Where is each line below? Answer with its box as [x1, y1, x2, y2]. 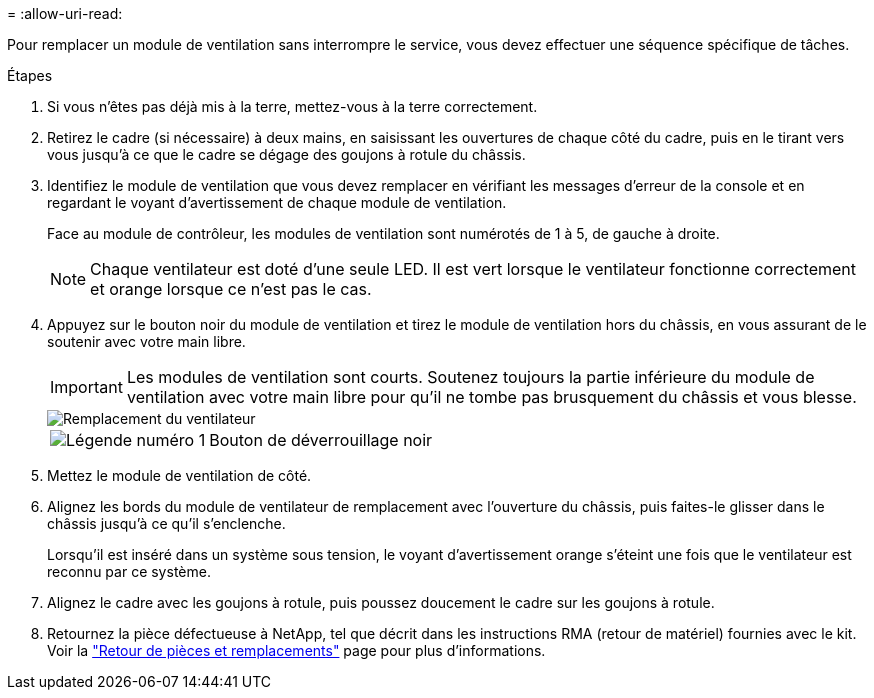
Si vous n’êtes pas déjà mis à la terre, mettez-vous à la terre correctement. [47, 98, 538, 115]
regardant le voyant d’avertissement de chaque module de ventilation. [47, 194, 507, 211]
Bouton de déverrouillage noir [209, 430, 433, 450]
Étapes [7, 67, 53, 84]
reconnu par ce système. [47, 563, 211, 580]
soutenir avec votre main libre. [47, 333, 246, 350]
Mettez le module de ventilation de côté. [47, 467, 312, 484]
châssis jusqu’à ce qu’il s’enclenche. [47, 515, 286, 532]
